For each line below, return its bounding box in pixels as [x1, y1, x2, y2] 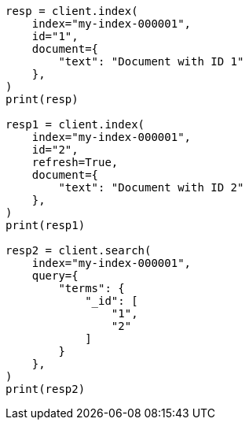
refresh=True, [31, 156, 119, 169]
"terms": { [58, 282, 125, 294]
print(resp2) [5, 383, 86, 395]
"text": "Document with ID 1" [58, 55, 244, 68]
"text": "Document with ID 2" [58, 181, 244, 194]
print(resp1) [5, 219, 86, 232]
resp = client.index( [5, 5, 138, 17]
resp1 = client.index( [5, 118, 145, 131]
